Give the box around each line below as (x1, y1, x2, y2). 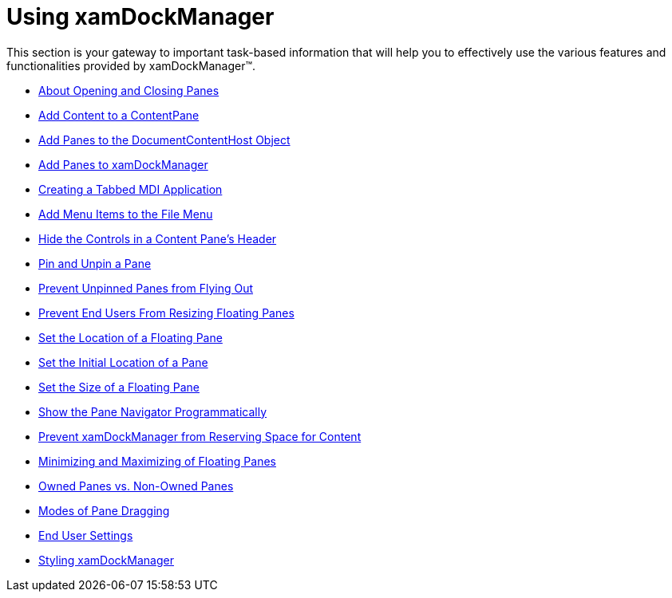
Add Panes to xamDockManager (38, 157, 208, 171)
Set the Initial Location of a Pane (38, 355, 208, 369)
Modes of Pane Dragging (38, 503, 170, 517)
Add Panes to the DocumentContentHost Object (38, 132, 291, 147)
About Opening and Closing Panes (38, 83, 219, 97)
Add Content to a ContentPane (38, 108, 200, 122)
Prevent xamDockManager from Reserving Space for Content (38, 429, 362, 443)
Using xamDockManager (6, 3, 275, 30)
